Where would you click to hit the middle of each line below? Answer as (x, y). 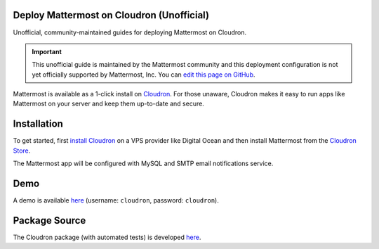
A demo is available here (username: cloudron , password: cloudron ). (116, 200)
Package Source (49, 221)
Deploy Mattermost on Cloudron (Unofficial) (111, 15)
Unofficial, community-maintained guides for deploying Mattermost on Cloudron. (130, 32)
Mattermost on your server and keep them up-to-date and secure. (109, 104)
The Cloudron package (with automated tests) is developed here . (107, 237)
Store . (22, 151)
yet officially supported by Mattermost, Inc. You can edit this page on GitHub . (144, 75)
